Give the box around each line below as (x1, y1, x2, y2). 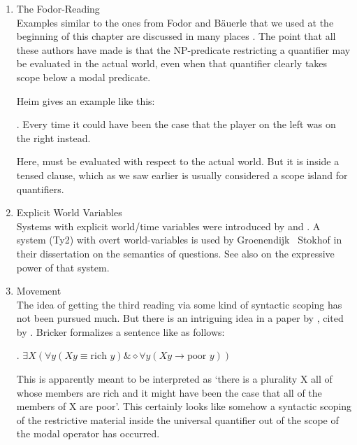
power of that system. (16, 260, 110, 274)
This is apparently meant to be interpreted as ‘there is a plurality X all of (16, 372, 333, 386)
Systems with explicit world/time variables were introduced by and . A (16, 218, 321, 233)
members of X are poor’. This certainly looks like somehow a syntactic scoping (16, 399, 352, 414)
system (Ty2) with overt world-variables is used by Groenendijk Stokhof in (16, 232, 342, 247)
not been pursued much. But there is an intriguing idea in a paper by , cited (16, 311, 344, 325)
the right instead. (16, 130, 91, 145)
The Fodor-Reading (16, 1, 100, 15)
